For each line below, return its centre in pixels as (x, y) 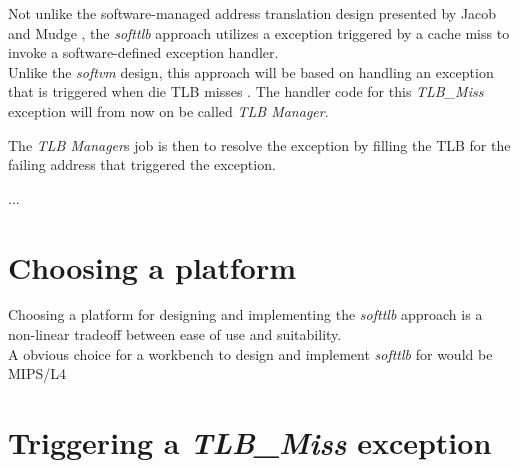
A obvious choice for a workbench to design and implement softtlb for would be (250, 353)
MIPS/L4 (37, 373)
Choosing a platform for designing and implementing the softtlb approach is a (245, 314)
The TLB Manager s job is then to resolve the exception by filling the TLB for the (259, 144)
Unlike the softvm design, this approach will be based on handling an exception (251, 71)
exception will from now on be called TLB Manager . (168, 110)
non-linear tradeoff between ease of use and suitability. (175, 334)
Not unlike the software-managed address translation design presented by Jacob (252, 13)
